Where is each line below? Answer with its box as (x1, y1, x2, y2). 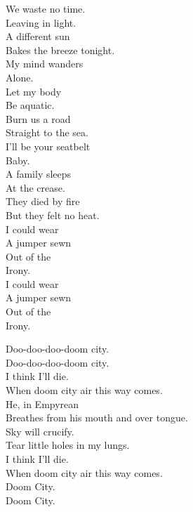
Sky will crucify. (6, 424, 74, 438)
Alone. (6, 70, 34, 84)
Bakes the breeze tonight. (6, 42, 115, 57)
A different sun (6, 29, 70, 44)
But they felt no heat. (6, 207, 100, 222)
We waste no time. (6, 1, 86, 15)
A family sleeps (6, 166, 72, 181)
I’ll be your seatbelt (6, 138, 91, 153)
